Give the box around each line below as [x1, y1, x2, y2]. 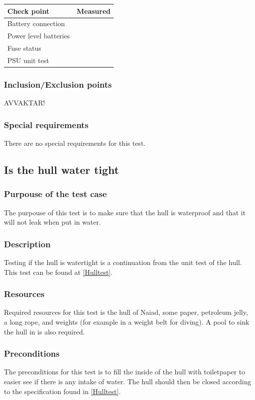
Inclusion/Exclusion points [4, 78, 112, 90]
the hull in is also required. [4, 326, 85, 336]
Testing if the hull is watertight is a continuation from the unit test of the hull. [4, 257, 242, 267]
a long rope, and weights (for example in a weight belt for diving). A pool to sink [4, 317, 250, 327]
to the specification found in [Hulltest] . [4, 386, 121, 396]
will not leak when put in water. [4, 217, 101, 227]
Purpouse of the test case [4, 188, 107, 200]
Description [4, 237, 51, 250]
